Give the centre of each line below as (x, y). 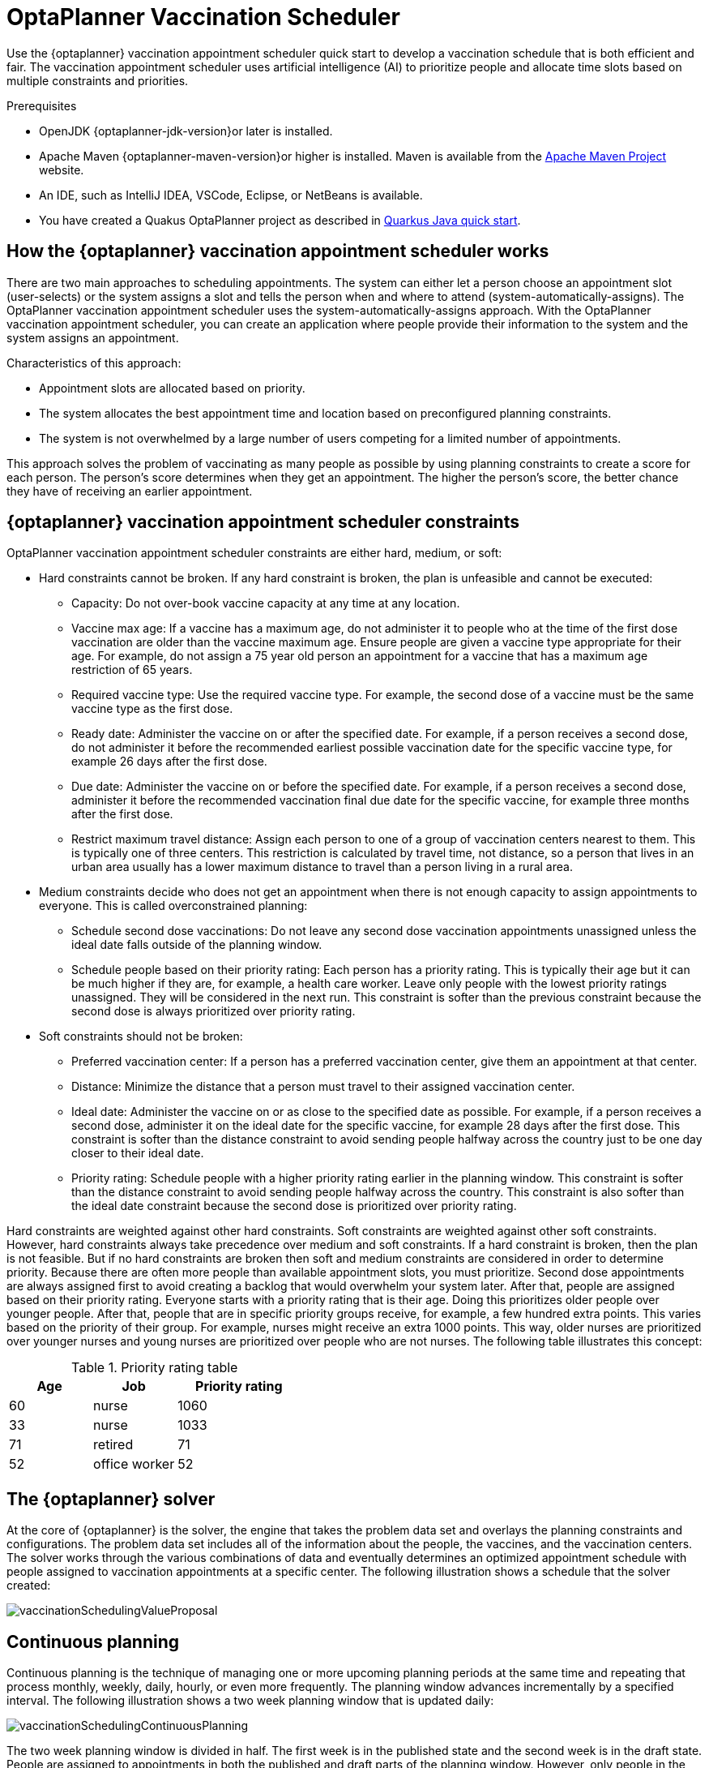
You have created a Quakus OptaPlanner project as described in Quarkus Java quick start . (280, 220)
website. (62, 170)
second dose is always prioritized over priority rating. (214, 1011)
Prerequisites (42, 105)
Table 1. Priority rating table (154, 1368)
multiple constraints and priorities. (98, 80)
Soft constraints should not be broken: (141, 1036)
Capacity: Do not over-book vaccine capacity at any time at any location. (266, 603)
